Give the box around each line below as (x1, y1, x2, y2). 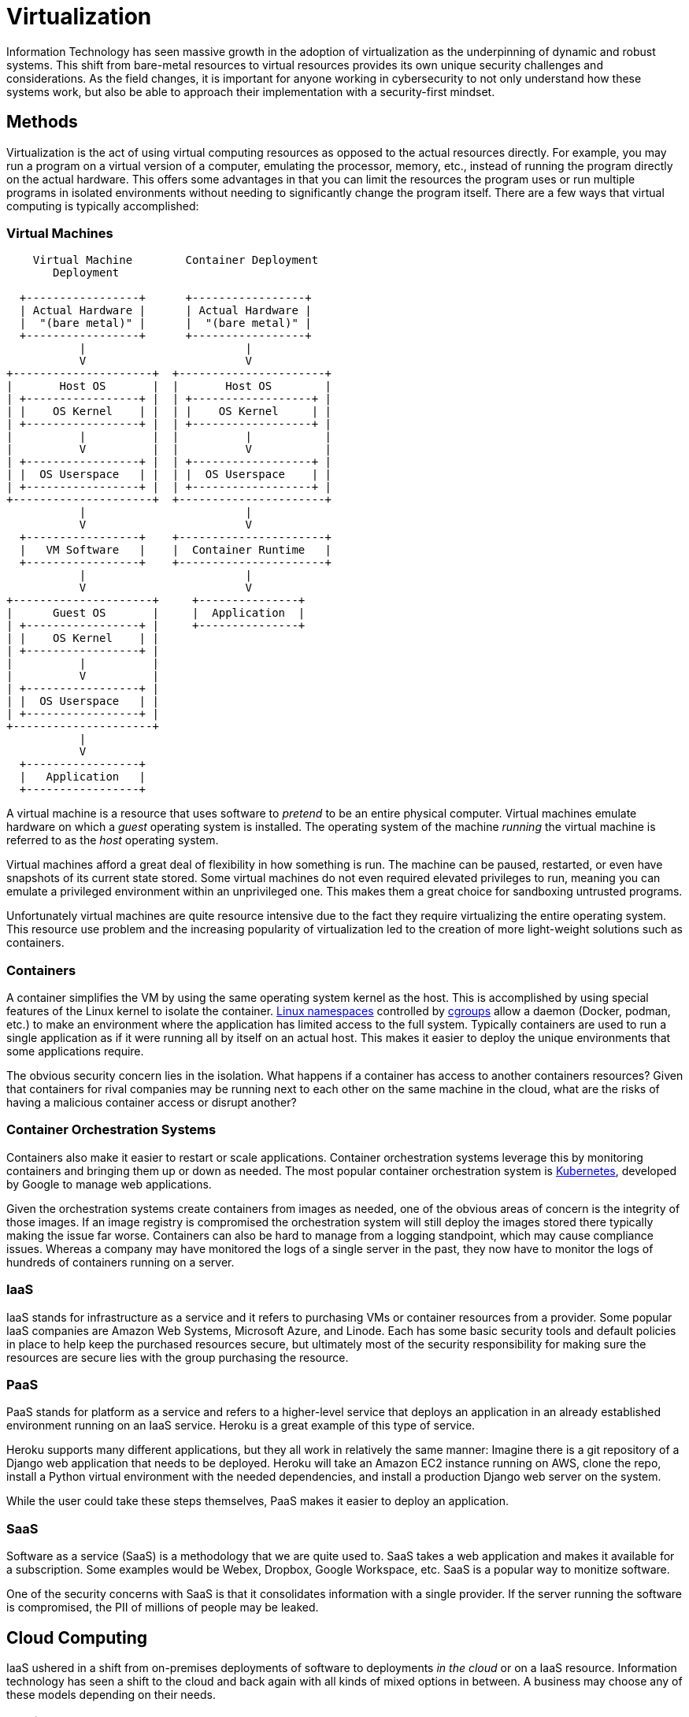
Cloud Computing (6, 1627, 148, 1648)
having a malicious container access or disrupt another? (6, 1096, 297, 1110)
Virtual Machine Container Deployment (32, 254, 319, 267)
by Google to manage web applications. (6, 1177, 212, 1191)
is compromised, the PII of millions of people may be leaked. (6, 1600, 319, 1615)
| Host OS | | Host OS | (6, 380, 332, 393)
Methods (6, 112, 78, 132)
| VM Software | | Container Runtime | (19, 543, 332, 557)
